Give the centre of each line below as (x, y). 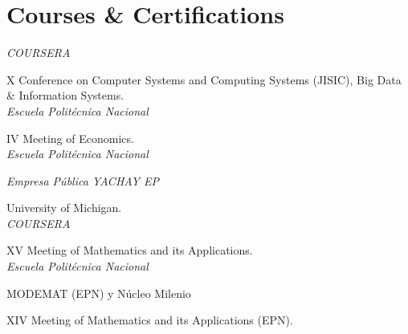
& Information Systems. (65, 95)
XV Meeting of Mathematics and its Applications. (130, 250)
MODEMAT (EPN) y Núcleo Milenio (99, 293)
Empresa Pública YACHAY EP (83, 180)
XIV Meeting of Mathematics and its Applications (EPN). (150, 320)
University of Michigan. (64, 208)
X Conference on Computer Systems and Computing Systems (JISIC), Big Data (204, 79)
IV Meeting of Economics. (70, 138)
